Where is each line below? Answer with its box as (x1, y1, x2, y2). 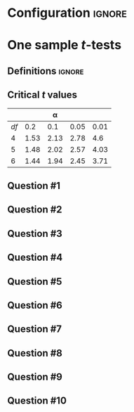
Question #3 (7, 227, 63, 240)
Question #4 (7, 252, 63, 264)
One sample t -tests (7, 37, 121, 53)
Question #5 (7, 276, 62, 288)
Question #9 (7, 371, 63, 383)
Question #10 (7, 395, 67, 407)
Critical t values (7, 89, 77, 101)
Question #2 (7, 204, 62, 216)
